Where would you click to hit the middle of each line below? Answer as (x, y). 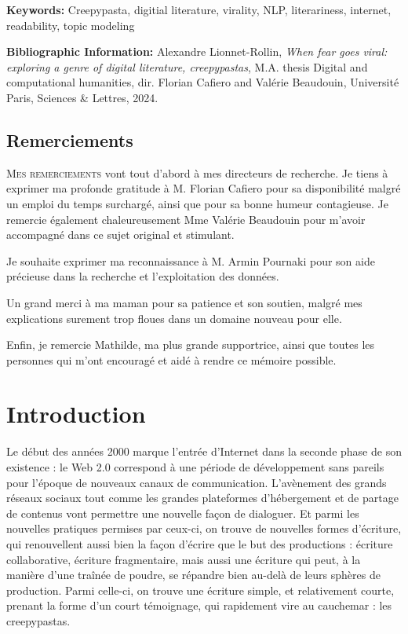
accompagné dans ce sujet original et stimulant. (120, 235)
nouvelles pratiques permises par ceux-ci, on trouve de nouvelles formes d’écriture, (204, 528)
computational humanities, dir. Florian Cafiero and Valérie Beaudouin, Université (203, 82)
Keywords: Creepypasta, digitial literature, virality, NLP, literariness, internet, (199, 9)
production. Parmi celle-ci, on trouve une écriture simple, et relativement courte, (200, 590)
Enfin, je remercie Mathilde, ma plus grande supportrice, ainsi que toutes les (191, 344)
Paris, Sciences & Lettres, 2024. (82, 97)
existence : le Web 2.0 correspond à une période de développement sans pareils (195, 467)
